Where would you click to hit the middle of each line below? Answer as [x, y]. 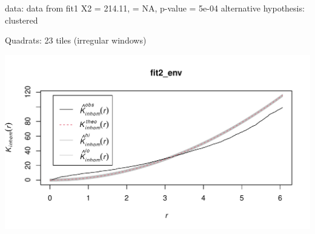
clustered [22, 20]
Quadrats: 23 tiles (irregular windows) [76, 40]
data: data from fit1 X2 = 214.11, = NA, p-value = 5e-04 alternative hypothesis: [155, 8]
